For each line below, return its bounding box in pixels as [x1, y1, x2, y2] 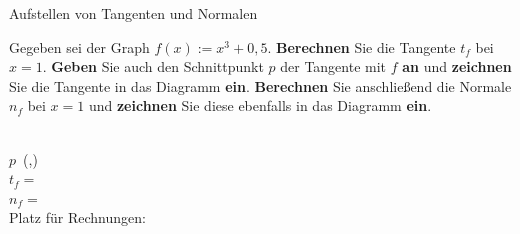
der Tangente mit [280, 56, 387, 77]
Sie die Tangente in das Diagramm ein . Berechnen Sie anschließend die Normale [9, 75, 512, 96]
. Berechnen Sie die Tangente [267, 36, 456, 57]
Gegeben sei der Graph [9, 36, 150, 57]
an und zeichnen [402, 56, 512, 77]
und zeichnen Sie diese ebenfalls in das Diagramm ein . [88, 95, 432, 116]
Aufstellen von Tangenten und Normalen [9, 3, 258, 23]
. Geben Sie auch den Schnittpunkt [42, 56, 264, 77]
